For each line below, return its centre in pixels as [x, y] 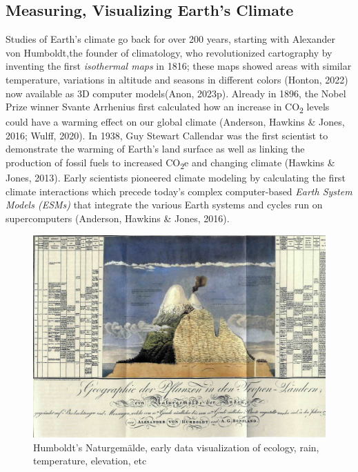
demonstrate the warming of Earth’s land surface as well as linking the [155, 149]
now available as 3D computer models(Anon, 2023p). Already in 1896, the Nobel [176, 93]
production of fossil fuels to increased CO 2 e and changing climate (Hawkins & [170, 163]
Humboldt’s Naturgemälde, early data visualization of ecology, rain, [176, 447]
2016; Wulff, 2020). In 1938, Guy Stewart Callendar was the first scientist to [167, 135]
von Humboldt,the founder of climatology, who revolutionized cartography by [169, 52]
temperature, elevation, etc [90, 461]
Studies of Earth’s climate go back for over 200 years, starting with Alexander [170, 39]
